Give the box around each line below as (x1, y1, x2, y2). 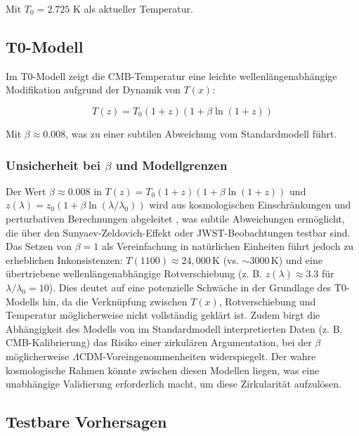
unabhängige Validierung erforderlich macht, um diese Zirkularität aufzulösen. (6, 376, 342, 391)
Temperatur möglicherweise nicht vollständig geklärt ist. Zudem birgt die (6, 308, 320, 322)
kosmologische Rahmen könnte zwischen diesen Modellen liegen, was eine (6, 362, 320, 377)
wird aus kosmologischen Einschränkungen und (149, 197, 351, 212)
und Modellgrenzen (115, 156, 228, 173)
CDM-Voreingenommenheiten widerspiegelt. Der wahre (79, 348, 316, 363)
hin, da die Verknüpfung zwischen (42, 293, 188, 308)
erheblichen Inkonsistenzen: (6, 252, 123, 267)
